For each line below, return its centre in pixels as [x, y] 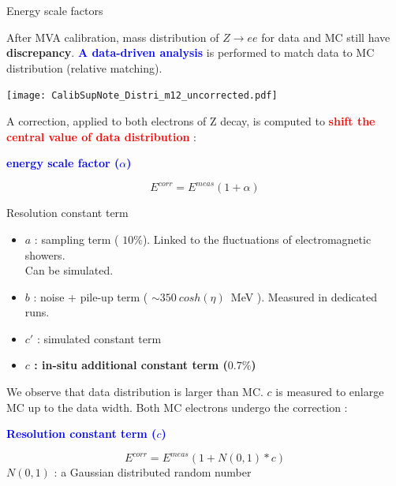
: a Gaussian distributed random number [153, 472]
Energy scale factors [55, 10]
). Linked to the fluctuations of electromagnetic [257, 239]
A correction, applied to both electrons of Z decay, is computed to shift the [191, 121]
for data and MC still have [326, 37]
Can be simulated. [69, 270]
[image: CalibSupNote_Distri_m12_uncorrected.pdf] [142, 96]
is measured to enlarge [330, 392]
